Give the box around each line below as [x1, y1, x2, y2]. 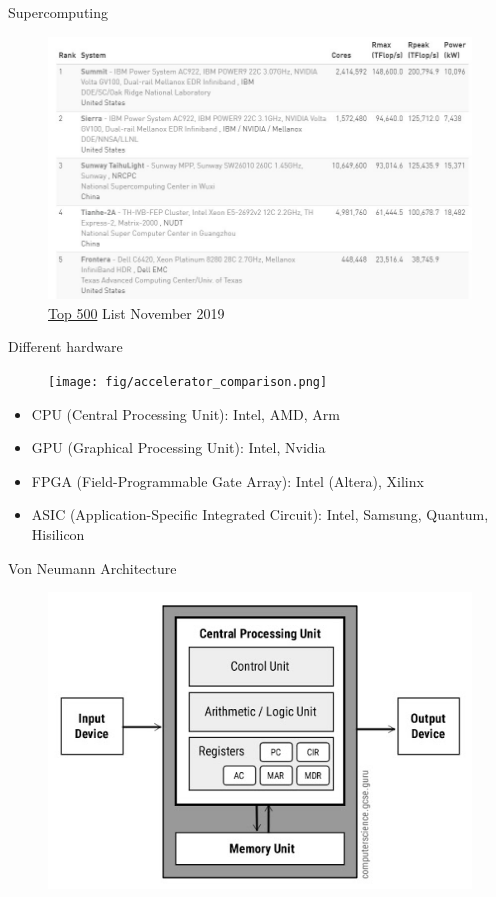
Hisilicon [31, 523, 85, 544]
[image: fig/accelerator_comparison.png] [48, 374, 328, 389]
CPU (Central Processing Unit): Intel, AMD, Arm [31, 403, 340, 424]
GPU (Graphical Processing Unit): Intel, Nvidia [31, 437, 326, 458]
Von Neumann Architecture [8, 557, 177, 578]
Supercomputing [8, 2, 109, 22]
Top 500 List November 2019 [48, 302, 225, 323]
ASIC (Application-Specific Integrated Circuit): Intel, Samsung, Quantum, [31, 504, 489, 525]
